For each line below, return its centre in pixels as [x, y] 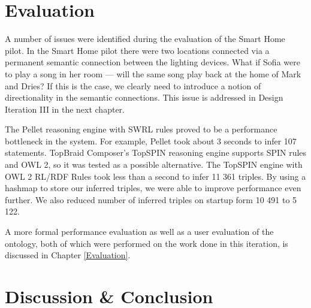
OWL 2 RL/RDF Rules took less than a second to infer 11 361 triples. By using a [155, 176]
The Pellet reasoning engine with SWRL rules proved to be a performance [141, 129]
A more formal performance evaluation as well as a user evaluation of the [139, 232]
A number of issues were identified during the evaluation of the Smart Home [145, 39]
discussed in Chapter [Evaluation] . [68, 255]
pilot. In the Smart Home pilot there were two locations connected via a [137, 50]
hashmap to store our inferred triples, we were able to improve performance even [153, 188]
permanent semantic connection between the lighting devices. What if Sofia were [153, 62]
